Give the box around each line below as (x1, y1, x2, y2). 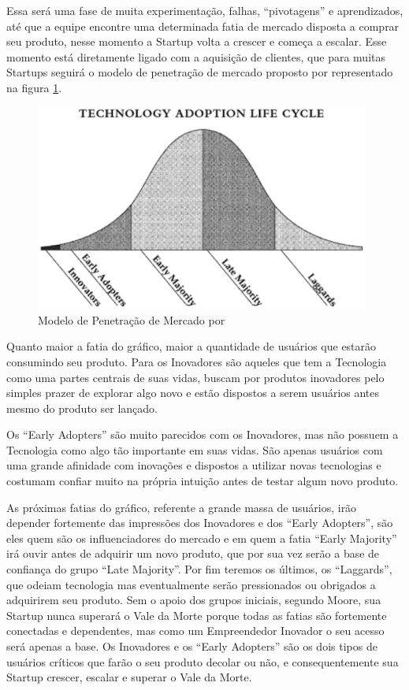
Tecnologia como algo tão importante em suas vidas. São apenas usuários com (6, 441, 383, 458)
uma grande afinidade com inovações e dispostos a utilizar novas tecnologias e (6, 457, 381, 473)
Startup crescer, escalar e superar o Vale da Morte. (6, 669, 252, 685)
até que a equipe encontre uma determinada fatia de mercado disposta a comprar (6, 17, 400, 34)
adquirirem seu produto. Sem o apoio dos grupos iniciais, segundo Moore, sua (6, 592, 381, 608)
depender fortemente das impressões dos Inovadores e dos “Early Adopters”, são (6, 514, 393, 531)
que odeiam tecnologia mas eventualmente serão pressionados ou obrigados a (6, 576, 376, 592)
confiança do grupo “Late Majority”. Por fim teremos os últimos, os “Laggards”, (6, 561, 392, 577)
